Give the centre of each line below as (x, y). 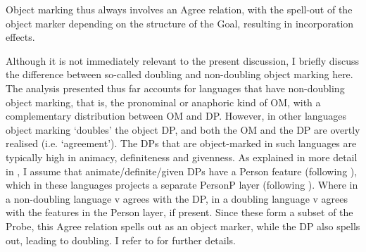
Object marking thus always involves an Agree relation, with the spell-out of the (179, 9)
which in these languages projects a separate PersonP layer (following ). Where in (182, 185)
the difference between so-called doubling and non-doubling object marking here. (179, 74)
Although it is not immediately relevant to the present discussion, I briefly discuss (182, 60)
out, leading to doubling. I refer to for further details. (121, 240)
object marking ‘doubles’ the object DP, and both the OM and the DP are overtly (183, 129)
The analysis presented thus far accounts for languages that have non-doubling (175, 88)
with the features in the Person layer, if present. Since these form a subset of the (179, 212)
